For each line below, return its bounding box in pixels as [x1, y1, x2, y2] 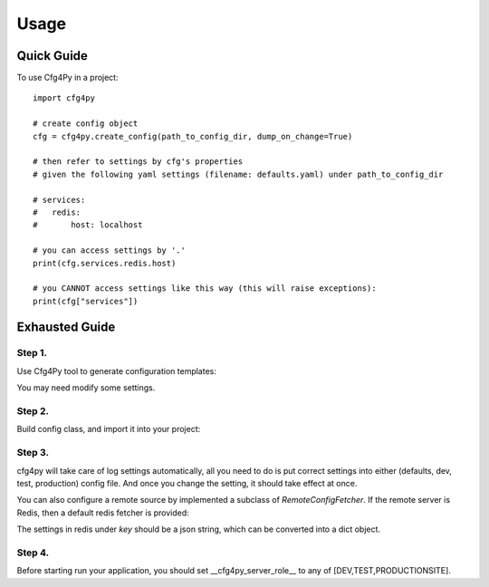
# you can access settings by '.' [33, 245, 186, 255]
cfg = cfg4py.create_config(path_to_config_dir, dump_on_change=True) [33, 131, 353, 141]
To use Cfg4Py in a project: [16, 72, 119, 83]
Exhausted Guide [16, 319, 116, 334]
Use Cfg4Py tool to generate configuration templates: [16, 365, 217, 376]
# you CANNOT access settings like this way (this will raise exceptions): [33, 284, 377, 293]
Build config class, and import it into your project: [16, 424, 201, 435]
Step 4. [16, 546, 50, 559]
